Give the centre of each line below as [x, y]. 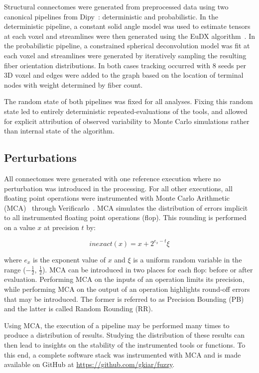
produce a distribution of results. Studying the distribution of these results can [125, 335]
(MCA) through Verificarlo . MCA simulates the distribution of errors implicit [126, 207]
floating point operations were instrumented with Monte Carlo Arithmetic [117, 198]
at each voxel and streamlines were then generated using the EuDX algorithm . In [129, 36]
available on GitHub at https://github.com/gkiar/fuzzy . [89, 364]
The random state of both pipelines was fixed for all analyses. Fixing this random [129, 101]
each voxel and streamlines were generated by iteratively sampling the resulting [125, 55]
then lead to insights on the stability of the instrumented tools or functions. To [125, 344]
